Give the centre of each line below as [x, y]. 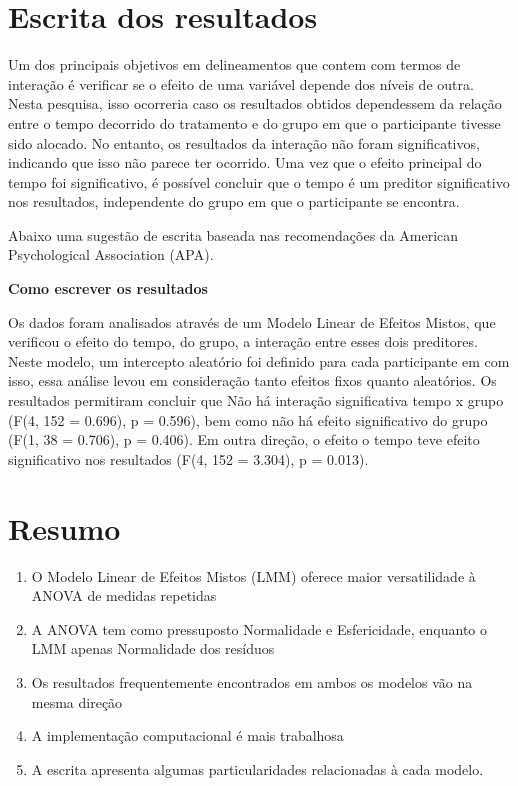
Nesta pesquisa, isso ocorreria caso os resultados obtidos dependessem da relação [255, 103]
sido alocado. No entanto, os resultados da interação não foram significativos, [244, 142]
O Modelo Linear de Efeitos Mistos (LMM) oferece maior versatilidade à [253, 575]
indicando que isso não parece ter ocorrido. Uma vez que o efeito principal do [245, 162]
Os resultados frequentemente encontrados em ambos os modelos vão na [252, 681]
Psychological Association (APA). [111, 254]
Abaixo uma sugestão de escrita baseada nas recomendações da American [233, 234]
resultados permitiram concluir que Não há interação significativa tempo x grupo [256, 400]
